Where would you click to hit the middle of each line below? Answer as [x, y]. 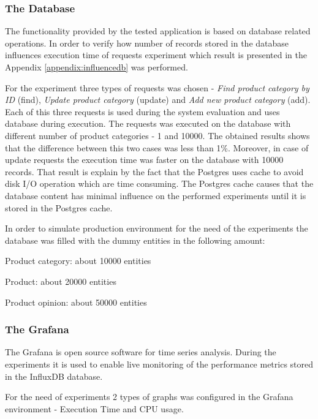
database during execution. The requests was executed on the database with [148, 123]
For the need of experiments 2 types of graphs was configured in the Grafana [149, 397]
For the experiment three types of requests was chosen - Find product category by [157, 87]
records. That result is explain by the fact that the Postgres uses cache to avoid [154, 171]
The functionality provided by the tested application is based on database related [158, 31]
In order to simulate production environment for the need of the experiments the [157, 228]
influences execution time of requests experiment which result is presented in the [156, 55]
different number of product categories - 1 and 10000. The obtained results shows [157, 135]
